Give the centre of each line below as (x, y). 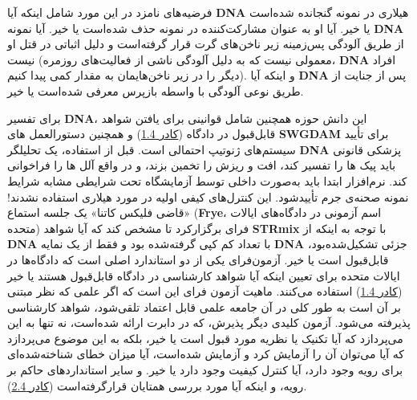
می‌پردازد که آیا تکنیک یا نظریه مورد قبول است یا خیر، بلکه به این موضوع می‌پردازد (205, 338)
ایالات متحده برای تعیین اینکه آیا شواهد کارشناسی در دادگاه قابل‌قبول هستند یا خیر (204, 275)
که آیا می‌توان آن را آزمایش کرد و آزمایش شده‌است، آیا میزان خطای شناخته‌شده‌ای (206, 354)
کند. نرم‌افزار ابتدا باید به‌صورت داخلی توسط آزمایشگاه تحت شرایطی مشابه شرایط (207, 180)
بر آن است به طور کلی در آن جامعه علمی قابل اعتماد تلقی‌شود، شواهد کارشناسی (204, 306)
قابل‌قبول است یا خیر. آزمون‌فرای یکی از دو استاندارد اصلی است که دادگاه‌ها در (198, 259)
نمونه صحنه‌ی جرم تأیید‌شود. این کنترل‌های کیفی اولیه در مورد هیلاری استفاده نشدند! (208, 196)
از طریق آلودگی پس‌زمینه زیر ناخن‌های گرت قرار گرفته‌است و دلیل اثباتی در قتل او (206, 44)
